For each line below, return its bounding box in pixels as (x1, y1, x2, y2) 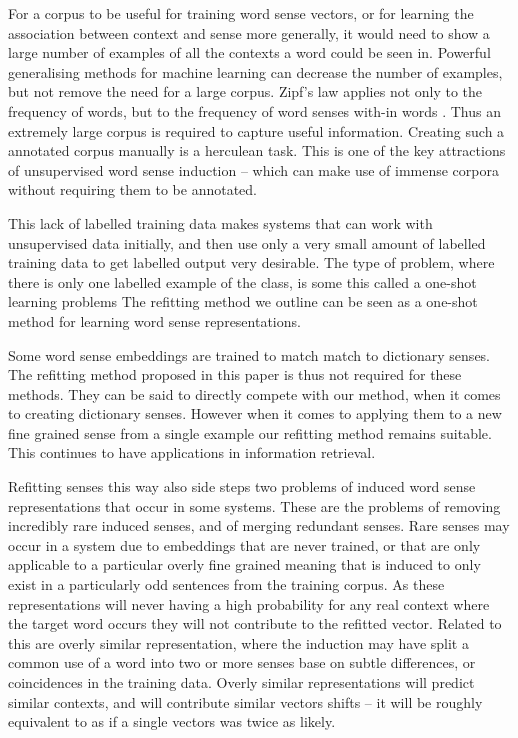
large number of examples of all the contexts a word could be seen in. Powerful (8, 42, 491, 63)
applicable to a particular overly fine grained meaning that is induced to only (8, 554, 481, 575)
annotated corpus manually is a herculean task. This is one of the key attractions (8, 140, 506, 161)
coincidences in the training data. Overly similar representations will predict (8, 672, 475, 692)
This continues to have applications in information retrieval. (8, 442, 376, 463)
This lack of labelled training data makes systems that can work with (8, 212, 433, 233)
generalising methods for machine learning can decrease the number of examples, (8, 61, 503, 82)
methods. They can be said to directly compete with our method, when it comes (8, 383, 501, 404)
